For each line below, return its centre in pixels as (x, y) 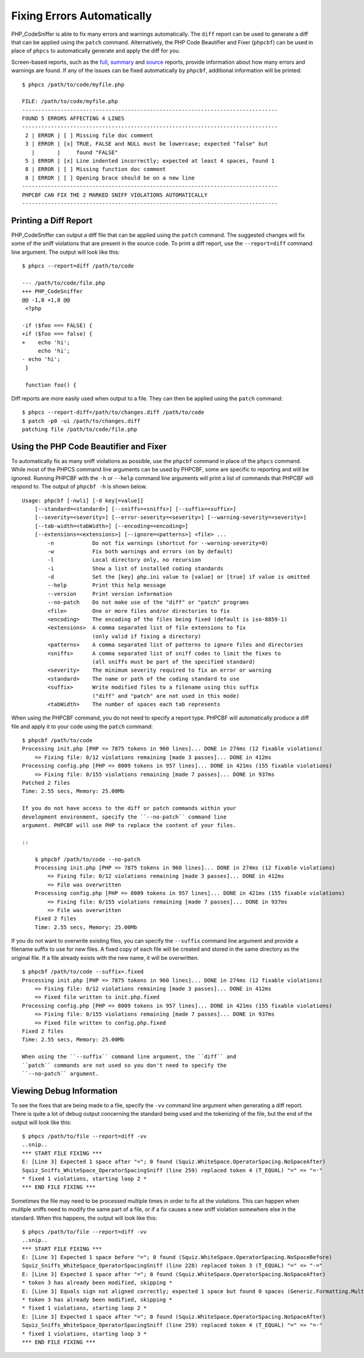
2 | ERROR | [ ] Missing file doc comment (89, 135)
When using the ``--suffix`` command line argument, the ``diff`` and (129, 1057)
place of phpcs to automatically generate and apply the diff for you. (96, 51)
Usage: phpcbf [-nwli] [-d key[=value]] (83, 500)
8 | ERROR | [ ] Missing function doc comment (96, 169)
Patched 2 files (46, 783)
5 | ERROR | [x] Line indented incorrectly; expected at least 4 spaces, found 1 (150, 161)
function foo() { (51, 385)
